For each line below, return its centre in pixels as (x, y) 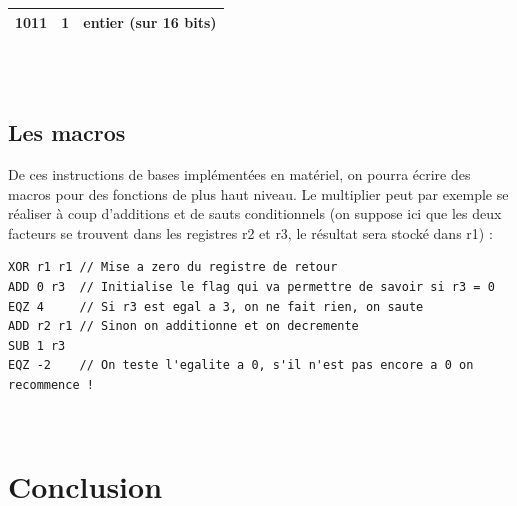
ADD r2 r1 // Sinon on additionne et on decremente (183, 326)
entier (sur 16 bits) (150, 21)
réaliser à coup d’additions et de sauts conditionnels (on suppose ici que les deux (255, 213)
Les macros (67, 132)
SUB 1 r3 (37, 345)
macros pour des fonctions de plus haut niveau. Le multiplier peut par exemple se (258, 193)
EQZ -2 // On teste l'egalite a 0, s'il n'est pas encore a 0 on (241, 365)
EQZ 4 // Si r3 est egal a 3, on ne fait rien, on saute (216, 306)
